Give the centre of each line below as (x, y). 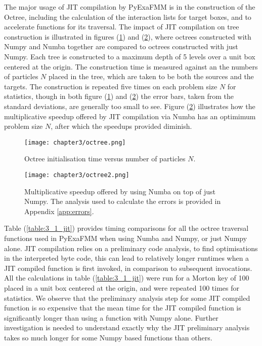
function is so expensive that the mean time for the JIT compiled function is (123, 308)
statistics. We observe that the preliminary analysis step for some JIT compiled (127, 298)
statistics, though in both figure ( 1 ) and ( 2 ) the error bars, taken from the (119, 96)
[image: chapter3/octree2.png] (77, 175)
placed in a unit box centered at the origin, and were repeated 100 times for (122, 287)
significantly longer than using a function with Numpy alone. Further (111, 317)
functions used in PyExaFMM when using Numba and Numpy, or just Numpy (126, 238)
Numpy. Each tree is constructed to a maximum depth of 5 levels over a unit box (130, 56)
